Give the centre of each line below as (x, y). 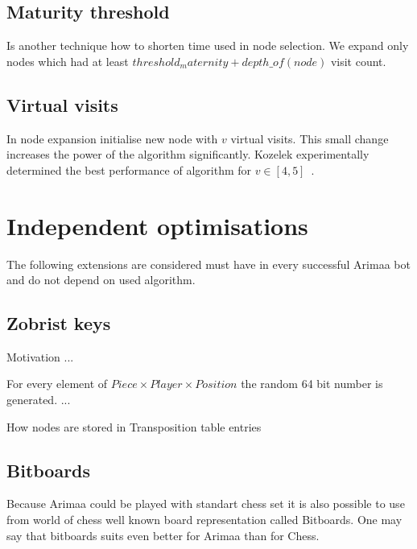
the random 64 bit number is (312, 384)
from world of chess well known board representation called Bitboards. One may (204, 520)
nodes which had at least (68, 61)
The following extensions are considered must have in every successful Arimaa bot (208, 264)
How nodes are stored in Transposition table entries (134, 426)
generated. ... (39, 400)
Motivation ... (40, 356)
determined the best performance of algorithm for (129, 169)
